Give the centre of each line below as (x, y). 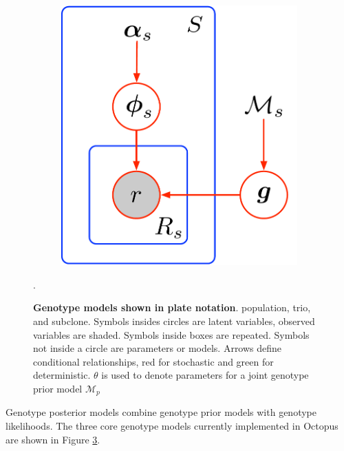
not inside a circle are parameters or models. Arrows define (158, 348)
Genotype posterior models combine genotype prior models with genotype (161, 412)
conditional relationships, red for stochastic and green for (153, 361)
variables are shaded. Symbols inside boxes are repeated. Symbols (171, 334)
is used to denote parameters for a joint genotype (205, 375)
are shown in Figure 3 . (53, 439)
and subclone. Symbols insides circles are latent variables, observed (174, 321)
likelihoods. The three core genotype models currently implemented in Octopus (172, 426)
